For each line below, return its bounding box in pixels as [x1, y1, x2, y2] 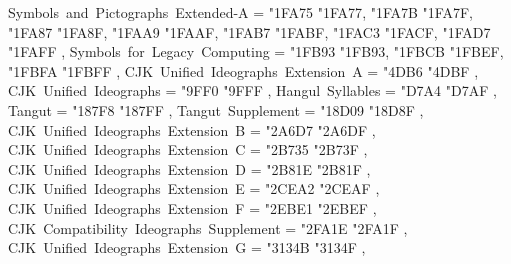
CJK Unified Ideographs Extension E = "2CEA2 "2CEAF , [8, 178, 380, 199]
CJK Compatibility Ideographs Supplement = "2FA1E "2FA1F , [8, 217, 408, 238]
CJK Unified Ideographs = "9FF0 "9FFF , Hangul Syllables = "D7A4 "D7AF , [8, 80, 497, 101]
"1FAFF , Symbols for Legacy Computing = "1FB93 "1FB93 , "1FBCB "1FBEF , [8, 41, 504, 62]
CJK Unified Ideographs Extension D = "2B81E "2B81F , [8, 158, 371, 179]
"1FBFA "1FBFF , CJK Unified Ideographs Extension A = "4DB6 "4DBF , [8, 60, 479, 81]
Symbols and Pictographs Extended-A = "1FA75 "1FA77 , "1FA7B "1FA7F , [8, 2, 473, 22]
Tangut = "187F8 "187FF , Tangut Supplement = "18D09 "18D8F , [8, 99, 424, 120]
